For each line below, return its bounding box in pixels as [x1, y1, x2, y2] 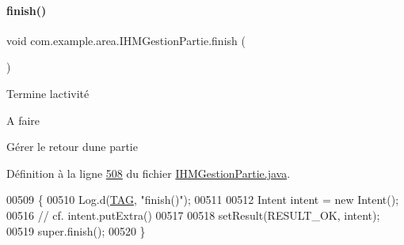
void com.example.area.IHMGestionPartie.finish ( [6, 32, 246, 48]
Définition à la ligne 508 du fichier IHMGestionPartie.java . [6, 164, 291, 181]
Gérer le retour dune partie [6, 138, 138, 155]
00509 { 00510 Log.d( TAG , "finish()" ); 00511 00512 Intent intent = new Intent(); [6, 191, 399, 208]
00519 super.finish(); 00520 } [6, 222, 146, 239]
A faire [6, 111, 40, 128]
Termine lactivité [6, 85, 90, 101]
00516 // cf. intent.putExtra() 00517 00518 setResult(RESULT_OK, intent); [6, 206, 380, 223]
